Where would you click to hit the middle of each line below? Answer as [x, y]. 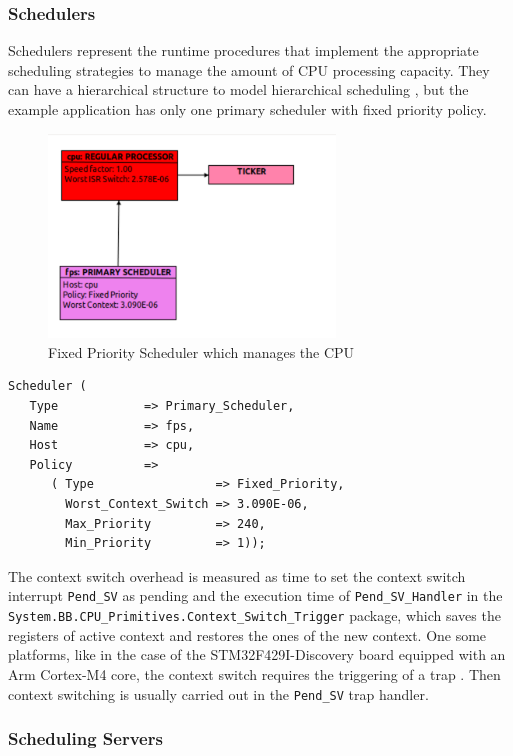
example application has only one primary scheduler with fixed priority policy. [247, 109]
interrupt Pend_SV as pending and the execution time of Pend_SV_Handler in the [255, 595]
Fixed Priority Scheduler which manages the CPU [201, 351]
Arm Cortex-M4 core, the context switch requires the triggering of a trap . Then [254, 673]
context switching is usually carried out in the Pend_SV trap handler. [218, 693]
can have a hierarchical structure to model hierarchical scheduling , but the [238, 89]
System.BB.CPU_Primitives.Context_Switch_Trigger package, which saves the [254, 615]
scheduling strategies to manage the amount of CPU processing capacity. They [249, 69]
